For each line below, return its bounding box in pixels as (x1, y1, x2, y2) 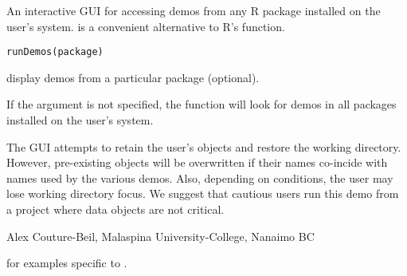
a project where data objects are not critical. (6, 201, 225, 217)
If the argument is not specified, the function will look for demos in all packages (6, 96, 397, 112)
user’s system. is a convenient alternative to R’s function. (6, 18, 285, 34)
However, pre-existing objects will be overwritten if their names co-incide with (6, 154, 388, 171)
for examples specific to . (6, 254, 127, 271)
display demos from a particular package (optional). (6, 69, 260, 85)
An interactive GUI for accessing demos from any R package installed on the (6, 2, 381, 18)
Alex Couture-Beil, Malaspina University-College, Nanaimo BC (6, 227, 315, 244)
